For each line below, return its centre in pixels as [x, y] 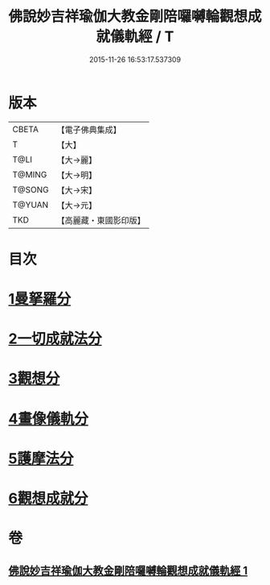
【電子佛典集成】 [89, 130]
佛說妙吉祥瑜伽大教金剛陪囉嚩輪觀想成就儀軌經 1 [128, 570]
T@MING [30, 174]
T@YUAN [31, 205]
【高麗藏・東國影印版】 [101, 220]
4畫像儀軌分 [48, 419]
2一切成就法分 [55, 339]
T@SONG [31, 189]
